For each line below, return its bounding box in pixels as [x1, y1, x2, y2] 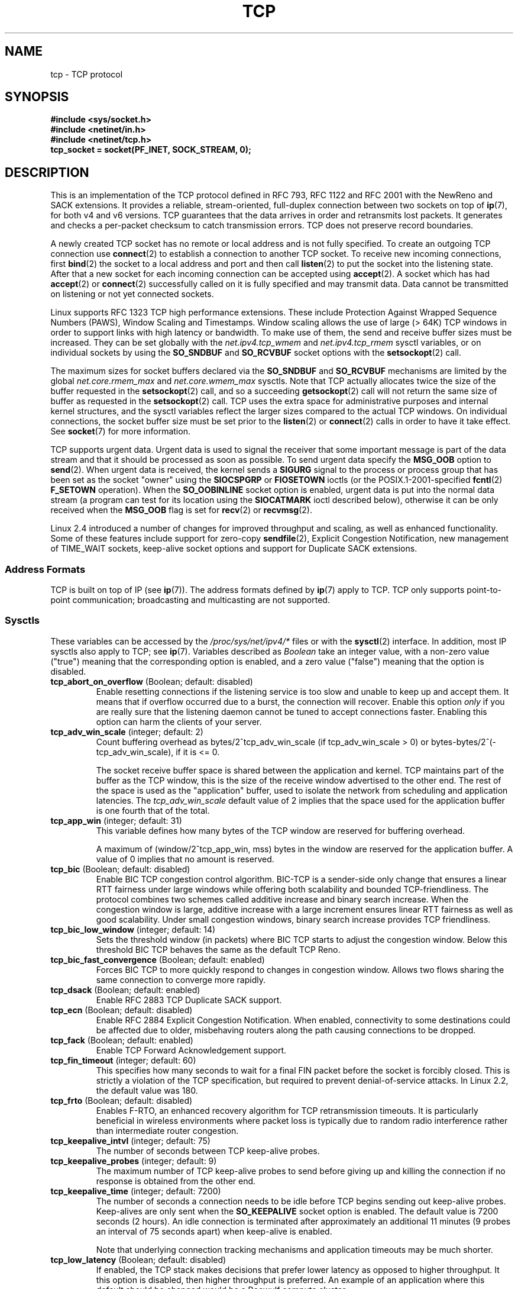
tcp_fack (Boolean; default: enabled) [50, 1035, 193, 1045]
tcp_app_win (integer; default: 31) [50, 815, 182, 826]
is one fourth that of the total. [96, 805, 210, 816]
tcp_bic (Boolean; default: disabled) [50, 863, 190, 874]
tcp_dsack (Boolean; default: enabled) [50, 984, 200, 995]
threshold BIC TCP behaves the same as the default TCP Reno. [96, 944, 341, 955]
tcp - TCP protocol [50, 69, 123, 79]
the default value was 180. [96, 1085, 198, 1095]
